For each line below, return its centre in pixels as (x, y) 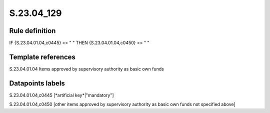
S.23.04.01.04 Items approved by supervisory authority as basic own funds (87, 69)
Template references (42, 57)
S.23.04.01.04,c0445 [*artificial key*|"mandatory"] (62, 95)
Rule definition (32, 31)
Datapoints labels (37, 83)
